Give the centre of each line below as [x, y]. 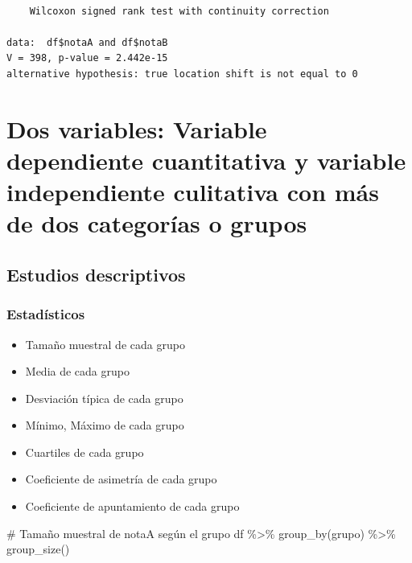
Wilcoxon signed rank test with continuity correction [179, 11]
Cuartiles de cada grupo [84, 452]
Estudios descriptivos [96, 274]
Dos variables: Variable [137, 128]
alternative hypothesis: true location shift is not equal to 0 [182, 74]
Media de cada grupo [77, 371]
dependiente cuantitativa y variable [206, 160]
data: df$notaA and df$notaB [87, 42]
